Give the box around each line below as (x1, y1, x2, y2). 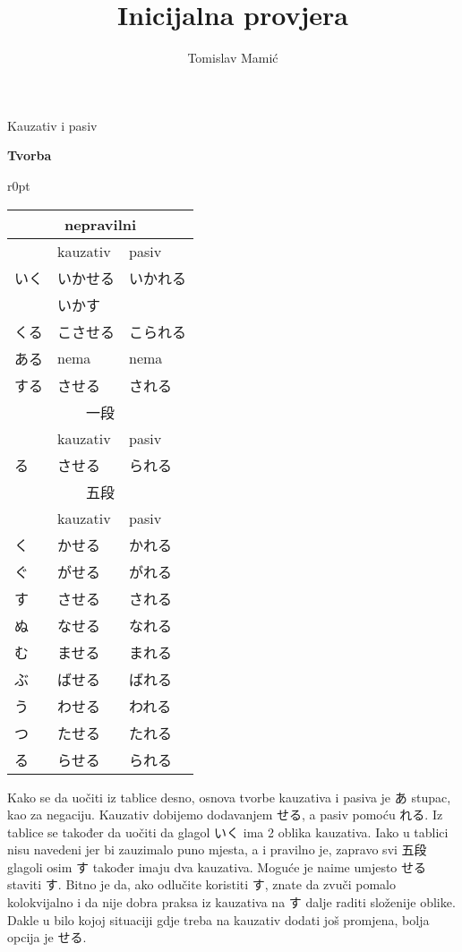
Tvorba (7, 146, 52, 165)
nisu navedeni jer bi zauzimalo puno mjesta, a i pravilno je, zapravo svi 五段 (7, 840, 427, 859)
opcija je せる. (7, 928, 87, 947)
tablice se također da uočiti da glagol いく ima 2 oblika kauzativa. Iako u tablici (7, 822, 449, 841)
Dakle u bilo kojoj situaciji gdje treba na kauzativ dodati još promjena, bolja (7, 910, 430, 929)
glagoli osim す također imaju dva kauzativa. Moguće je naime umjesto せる (7, 857, 427, 876)
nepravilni (64, 213, 137, 235)
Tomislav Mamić (187, 48, 278, 67)
